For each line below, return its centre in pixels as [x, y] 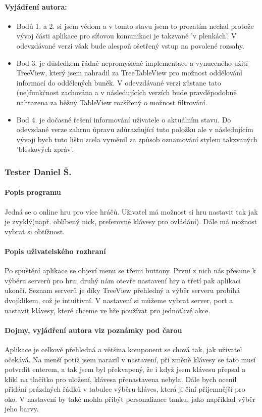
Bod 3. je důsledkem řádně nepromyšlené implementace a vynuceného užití [132, 62]
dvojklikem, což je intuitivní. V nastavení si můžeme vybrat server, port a [119, 300]
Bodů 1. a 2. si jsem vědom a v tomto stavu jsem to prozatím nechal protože [135, 26]
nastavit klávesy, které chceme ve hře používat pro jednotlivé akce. [108, 310]
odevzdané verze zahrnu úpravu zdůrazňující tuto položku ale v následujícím [135, 129]
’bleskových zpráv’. [45, 149]
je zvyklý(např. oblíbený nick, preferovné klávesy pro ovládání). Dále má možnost [131, 221]
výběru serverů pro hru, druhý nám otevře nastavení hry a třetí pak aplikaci [123, 280]
